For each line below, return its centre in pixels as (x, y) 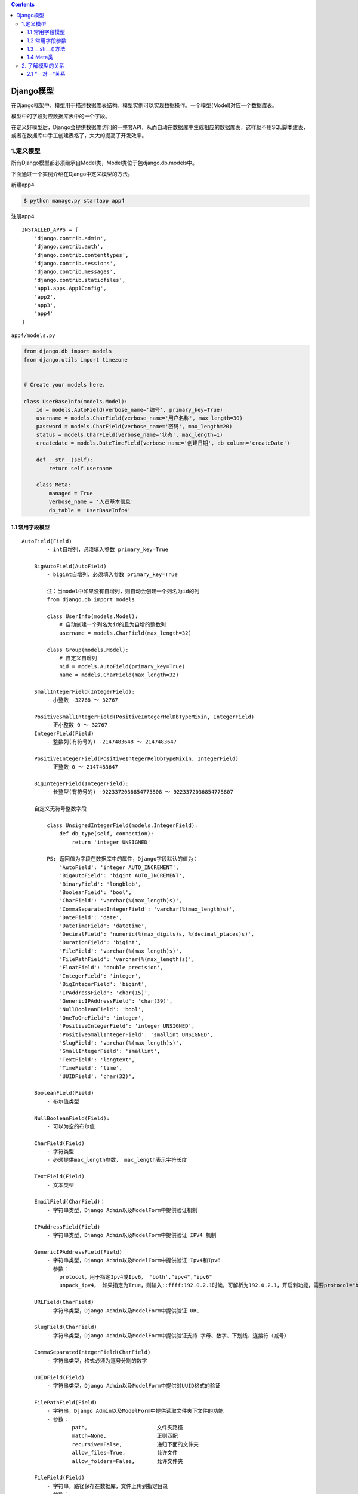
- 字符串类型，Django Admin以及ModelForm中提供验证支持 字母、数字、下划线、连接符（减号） (168, 1335)
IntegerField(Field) (64, 733)
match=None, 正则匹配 (125, 1436)
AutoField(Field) (47, 541)
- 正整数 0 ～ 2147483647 (83, 767)
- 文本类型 (61, 1185)
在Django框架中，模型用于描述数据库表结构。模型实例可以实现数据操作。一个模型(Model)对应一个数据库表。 (144, 105)
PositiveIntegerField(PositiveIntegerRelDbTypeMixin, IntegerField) (136, 758)
